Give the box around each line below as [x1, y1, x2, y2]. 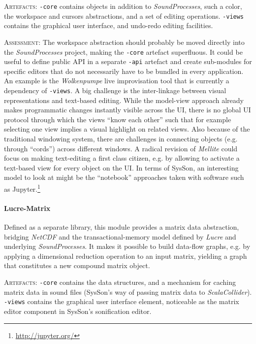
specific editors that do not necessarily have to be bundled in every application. [4, 66, 244, 76]
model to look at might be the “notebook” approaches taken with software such [4, 172, 244, 182]
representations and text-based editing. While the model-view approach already [4, 95, 244, 105]
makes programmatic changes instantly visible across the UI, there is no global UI [4, 104, 251, 115]
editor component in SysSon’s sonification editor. [4, 306, 152, 316]
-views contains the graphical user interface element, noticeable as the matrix [4, 296, 239, 307]
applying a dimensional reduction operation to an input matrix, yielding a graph [4, 250, 247, 261]
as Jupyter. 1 [4, 182, 40, 194]
